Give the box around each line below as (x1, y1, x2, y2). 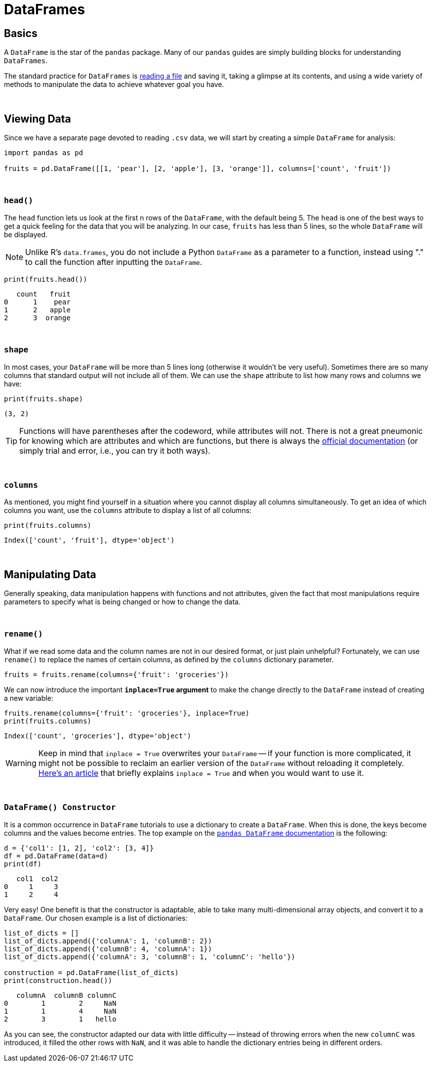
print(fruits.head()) (4, 275, 87, 283)
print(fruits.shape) (4, 394, 83, 403)
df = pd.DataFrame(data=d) (4, 852, 108, 860)
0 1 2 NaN (4, 999, 117, 1007)
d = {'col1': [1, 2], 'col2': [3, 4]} (4, 844, 154, 852)
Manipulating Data (4, 568, 96, 581)
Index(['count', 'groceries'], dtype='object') (4, 731, 192, 740)
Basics (4, 27, 38, 40)
